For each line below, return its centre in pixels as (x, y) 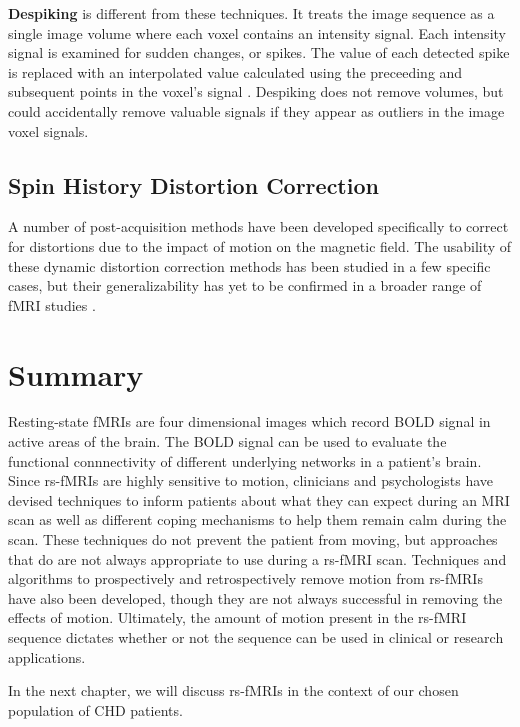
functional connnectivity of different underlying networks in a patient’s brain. (245, 460)
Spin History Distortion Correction (193, 184)
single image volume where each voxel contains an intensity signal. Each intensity (257, 32)
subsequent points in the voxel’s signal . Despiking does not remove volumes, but (256, 91)
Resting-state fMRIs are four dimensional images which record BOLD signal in (249, 421)
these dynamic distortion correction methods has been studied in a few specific (249, 265)
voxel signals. (48, 130)
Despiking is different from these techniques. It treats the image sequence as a (251, 13)
